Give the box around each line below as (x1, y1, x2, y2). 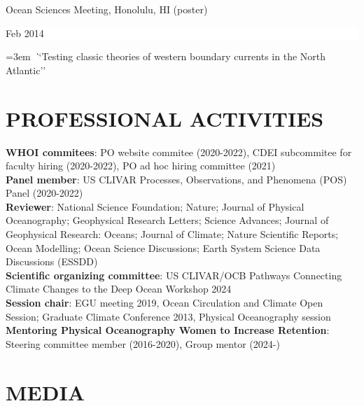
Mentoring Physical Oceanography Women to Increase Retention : (6, 323, 330, 337)
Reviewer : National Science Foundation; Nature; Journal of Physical (6, 199, 304, 213)
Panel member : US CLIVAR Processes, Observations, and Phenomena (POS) (6, 171, 347, 186)
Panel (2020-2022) (6, 185, 83, 200)
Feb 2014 (6, 25, 44, 40)
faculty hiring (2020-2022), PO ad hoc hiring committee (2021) (6, 158, 276, 173)
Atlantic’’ (6, 62, 46, 77)
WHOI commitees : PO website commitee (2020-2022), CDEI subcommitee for (6, 144, 352, 159)
